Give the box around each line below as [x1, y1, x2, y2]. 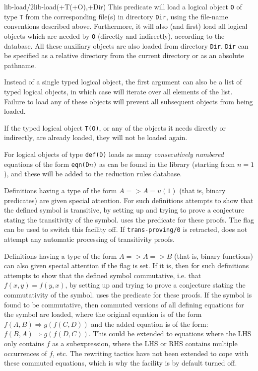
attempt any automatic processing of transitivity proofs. [4, 233, 175, 244]
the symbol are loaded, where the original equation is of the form [4, 309, 202, 319]
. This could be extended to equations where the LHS [88, 328, 252, 339]
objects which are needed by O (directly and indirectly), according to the [4, 30, 225, 41]
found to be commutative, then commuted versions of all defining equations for [4, 299, 244, 309]
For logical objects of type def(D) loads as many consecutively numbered [4, 149, 224, 159]
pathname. [4, 60, 36, 70]
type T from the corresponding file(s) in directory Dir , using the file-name [4, 11, 228, 21]
